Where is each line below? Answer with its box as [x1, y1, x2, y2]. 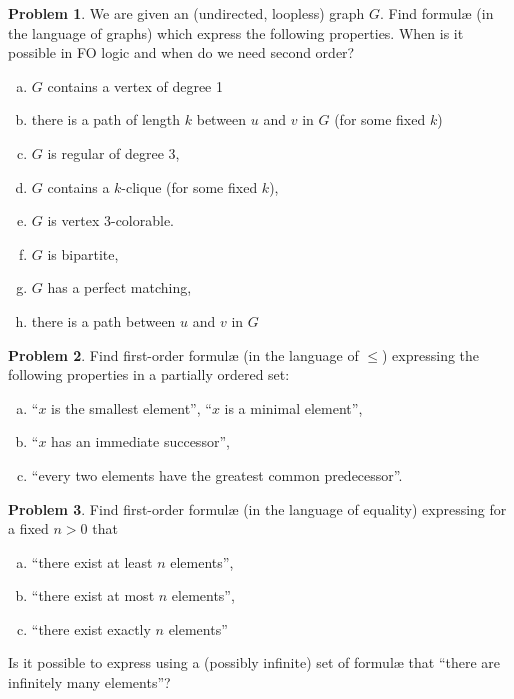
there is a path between [31, 310, 176, 331]
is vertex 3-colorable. [47, 210, 175, 231]
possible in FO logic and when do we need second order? [8, 42, 355, 63]
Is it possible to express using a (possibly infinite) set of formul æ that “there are [8, 652, 501, 673]
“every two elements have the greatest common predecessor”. [31, 464, 403, 485]
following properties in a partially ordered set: [8, 364, 290, 385]
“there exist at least [31, 551, 153, 572]
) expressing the [382, 344, 480, 365]
